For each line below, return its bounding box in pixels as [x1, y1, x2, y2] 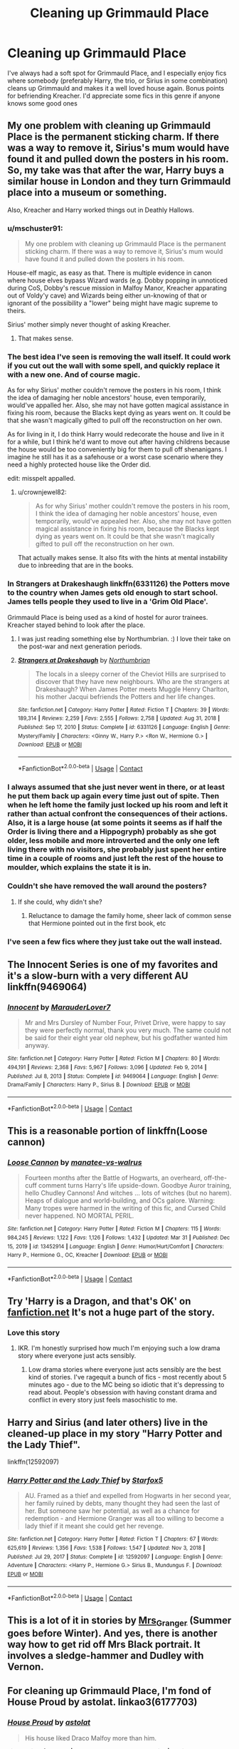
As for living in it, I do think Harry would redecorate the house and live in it [7, 430, 225, 439]
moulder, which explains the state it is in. [7, 862, 152, 872]
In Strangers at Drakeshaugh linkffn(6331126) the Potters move [7, 579, 230, 589]
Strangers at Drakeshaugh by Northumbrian [17, 656, 151, 664]
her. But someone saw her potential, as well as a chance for [24, 1506, 201, 1515]
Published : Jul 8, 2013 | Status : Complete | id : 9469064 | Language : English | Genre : [7, 1072, 219, 1080]
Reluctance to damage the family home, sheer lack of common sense [28, 911, 232, 919]
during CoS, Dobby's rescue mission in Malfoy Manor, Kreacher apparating [7, 284, 228, 292]
